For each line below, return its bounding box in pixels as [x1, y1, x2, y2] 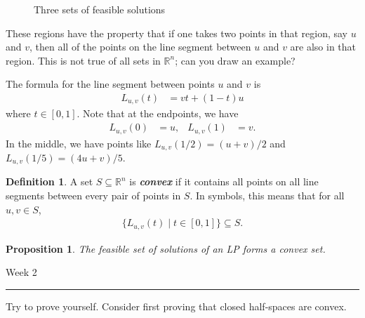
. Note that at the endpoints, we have [77, 106, 239, 121]
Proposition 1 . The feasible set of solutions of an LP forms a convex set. [6, 241, 326, 256]
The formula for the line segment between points [6, 77, 215, 91]
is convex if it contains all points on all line [129, 174, 319, 189]
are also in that [290, 39, 357, 54]
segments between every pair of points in [6, 188, 181, 203]
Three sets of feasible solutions [34, 2, 166, 16]
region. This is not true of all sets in [6, 53, 161, 67]
